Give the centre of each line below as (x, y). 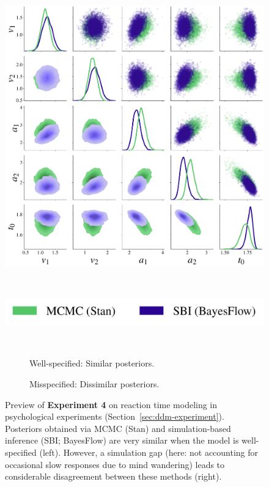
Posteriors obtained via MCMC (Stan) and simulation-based (118, 428)
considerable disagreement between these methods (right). (113, 476)
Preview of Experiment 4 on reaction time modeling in (111, 404)
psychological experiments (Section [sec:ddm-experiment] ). (115, 416)
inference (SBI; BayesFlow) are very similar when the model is (122, 440)
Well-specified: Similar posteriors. (92, 363)
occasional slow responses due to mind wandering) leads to (115, 464)
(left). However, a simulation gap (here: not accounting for (149, 452)
